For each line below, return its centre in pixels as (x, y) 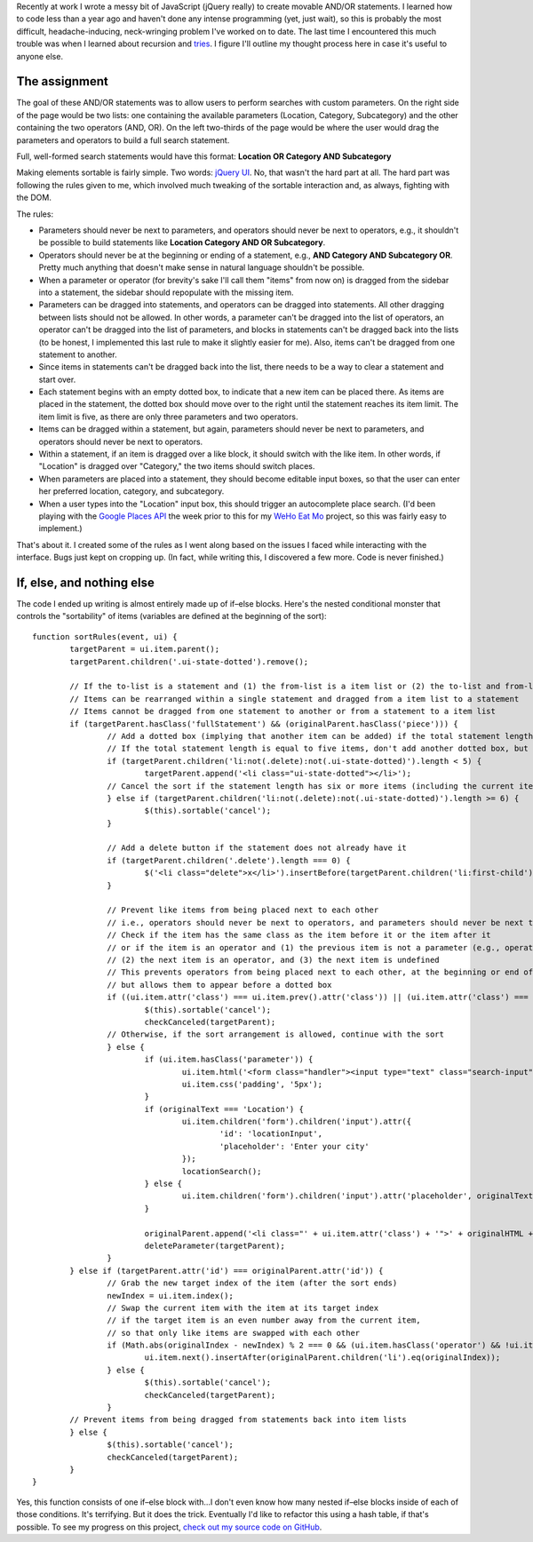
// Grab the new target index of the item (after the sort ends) (252, 1283)
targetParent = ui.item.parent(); (145, 649)
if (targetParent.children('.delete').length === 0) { (229, 860)
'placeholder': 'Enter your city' (294, 1146)
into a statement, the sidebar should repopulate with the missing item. (166, 292)
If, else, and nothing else (85, 582)
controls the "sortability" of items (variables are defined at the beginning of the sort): (172, 616)
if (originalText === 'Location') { (224, 1109)
